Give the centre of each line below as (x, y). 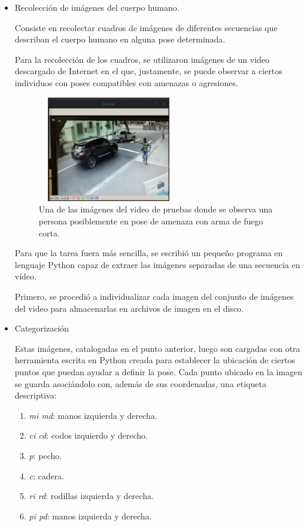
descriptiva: (36, 395)
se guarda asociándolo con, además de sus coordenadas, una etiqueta (140, 383)
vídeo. (25, 276)
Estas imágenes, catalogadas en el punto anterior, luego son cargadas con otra (157, 348)
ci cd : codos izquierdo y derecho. (88, 435)
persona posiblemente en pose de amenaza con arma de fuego (151, 221)
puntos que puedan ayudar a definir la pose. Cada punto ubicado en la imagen (158, 372)
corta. (49, 232)
